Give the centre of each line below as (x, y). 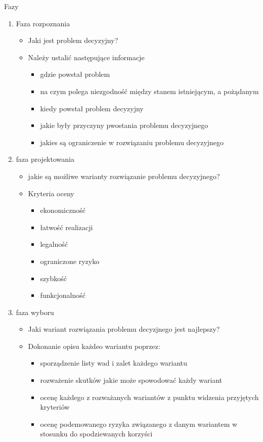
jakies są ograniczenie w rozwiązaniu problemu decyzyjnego (132, 142)
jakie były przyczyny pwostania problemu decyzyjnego (124, 125)
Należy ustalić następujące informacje (86, 57)
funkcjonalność (63, 295)
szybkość (54, 278)
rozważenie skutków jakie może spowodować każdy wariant (131, 380)
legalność (54, 244)
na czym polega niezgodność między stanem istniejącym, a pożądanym (149, 91)
